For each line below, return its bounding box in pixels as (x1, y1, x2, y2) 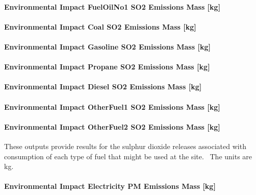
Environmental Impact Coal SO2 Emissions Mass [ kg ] (4, 21, 196, 32)
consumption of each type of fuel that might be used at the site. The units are (4, 151, 252, 161)
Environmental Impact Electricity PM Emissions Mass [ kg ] (4, 181, 216, 191)
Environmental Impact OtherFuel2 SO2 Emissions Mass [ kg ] (4, 121, 220, 132)
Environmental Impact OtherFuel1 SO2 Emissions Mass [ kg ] (4, 101, 220, 112)
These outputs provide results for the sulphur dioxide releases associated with (4, 140, 246, 151)
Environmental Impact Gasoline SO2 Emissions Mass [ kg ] (4, 41, 211, 52)
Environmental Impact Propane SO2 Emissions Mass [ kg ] (4, 61, 210, 72)
